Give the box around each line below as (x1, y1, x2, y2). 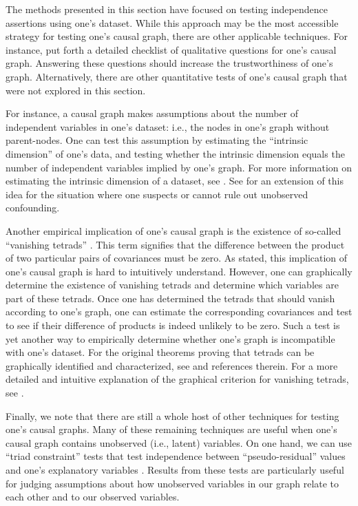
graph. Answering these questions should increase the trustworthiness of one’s (6, 56, 333, 70)
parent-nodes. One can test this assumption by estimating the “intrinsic (6, 133, 308, 147)
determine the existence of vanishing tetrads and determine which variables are (6, 277, 339, 292)
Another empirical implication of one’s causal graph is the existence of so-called (6, 223, 341, 238)
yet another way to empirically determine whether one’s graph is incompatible (6, 331, 335, 346)
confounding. (6, 200, 60, 215)
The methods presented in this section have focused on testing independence (6, 2, 328, 16)
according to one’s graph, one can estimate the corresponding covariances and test (6, 304, 352, 319)
